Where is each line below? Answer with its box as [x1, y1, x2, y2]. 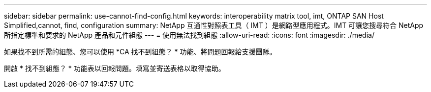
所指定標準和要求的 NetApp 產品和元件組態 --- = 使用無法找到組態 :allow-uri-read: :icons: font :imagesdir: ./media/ [4, 31, 374, 39]
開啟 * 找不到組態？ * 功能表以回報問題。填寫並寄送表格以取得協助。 [4, 64, 225, 72]
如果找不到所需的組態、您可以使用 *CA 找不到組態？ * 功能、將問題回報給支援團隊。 [4, 47, 277, 56]
